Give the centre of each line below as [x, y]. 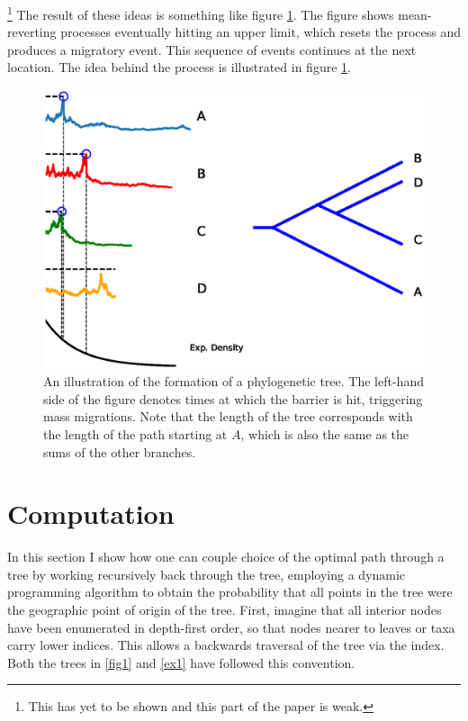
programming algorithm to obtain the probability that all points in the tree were [230, 592]
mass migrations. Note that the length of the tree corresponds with [228, 416]
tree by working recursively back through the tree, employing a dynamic [207, 574]
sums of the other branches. [120, 451]
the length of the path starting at [135, 433]
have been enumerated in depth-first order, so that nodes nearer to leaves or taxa [231, 627]
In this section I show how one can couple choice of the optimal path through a [226, 557]
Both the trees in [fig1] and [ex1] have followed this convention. [181, 662]
